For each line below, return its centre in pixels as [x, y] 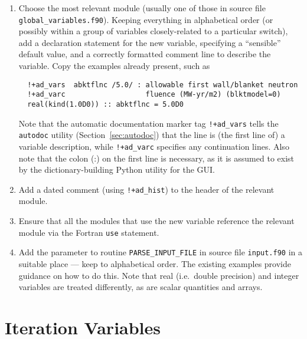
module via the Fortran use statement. [89, 232]
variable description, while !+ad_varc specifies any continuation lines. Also [154, 146]
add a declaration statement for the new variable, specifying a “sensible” [150, 42]
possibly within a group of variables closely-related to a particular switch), [153, 31]
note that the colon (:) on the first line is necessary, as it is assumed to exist [156, 158]
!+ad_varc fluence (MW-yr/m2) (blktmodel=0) [154, 95]
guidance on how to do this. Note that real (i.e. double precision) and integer [159, 275]
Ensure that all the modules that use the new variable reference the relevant [156, 220]
